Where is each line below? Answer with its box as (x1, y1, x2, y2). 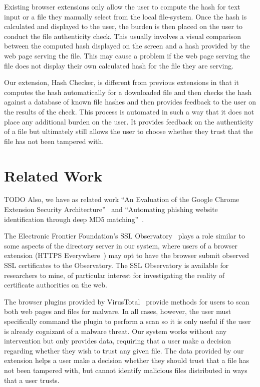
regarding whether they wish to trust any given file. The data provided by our (4, 345, 244, 355)
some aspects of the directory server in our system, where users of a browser (4, 240, 238, 250)
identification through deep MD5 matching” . (4, 213, 144, 224)
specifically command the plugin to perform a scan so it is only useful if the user (4, 315, 251, 326)
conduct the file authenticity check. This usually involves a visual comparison (4, 30, 241, 41)
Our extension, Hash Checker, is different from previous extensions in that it (4, 77, 239, 87)
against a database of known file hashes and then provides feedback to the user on (4, 96, 256, 107)
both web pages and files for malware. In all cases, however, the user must (4, 306, 231, 316)
